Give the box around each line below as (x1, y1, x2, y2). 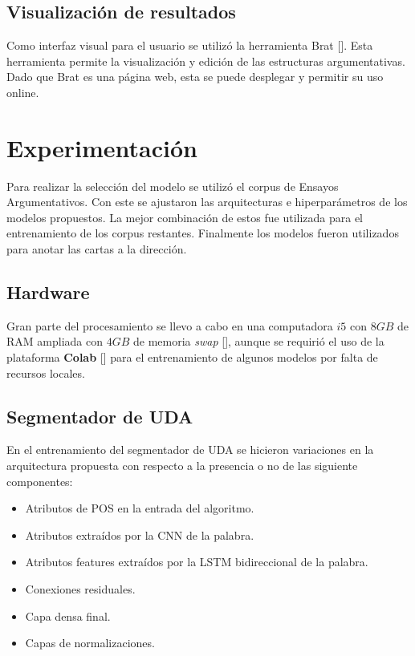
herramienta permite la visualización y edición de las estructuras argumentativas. (6, 52, 405, 69)
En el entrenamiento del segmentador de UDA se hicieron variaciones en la (6, 441, 374, 458)
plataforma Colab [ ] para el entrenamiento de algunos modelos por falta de (6, 349, 378, 366)
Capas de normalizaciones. (25, 634, 155, 651)
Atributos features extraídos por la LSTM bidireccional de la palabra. (25, 553, 368, 570)
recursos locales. (6, 364, 85, 381)
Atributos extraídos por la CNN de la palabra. (25, 526, 254, 543)
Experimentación (6, 131, 197, 164)
